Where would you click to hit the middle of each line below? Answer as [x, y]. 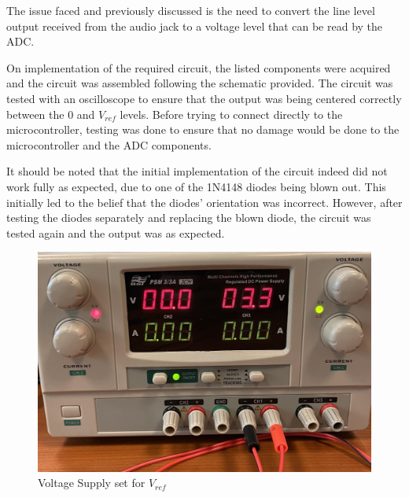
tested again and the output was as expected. [116, 232]
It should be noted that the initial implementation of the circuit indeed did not [197, 171]
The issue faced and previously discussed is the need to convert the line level [191, 10]
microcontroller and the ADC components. [109, 144]
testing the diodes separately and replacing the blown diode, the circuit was [189, 218]
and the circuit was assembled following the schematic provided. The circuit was [200, 83]
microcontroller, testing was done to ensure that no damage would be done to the [203, 129]
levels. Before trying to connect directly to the [231, 114]
